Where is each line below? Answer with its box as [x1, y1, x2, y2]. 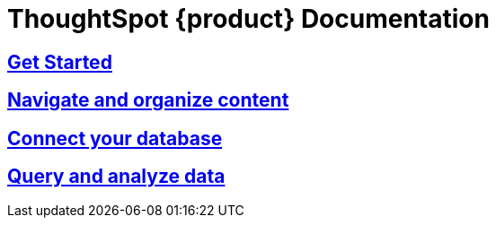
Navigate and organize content [7, 89, 289, 112]
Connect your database [7, 126, 223, 150]
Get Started [7, 50, 112, 74]
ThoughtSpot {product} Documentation [7, 4, 490, 34]
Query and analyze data [7, 165, 226, 188]
